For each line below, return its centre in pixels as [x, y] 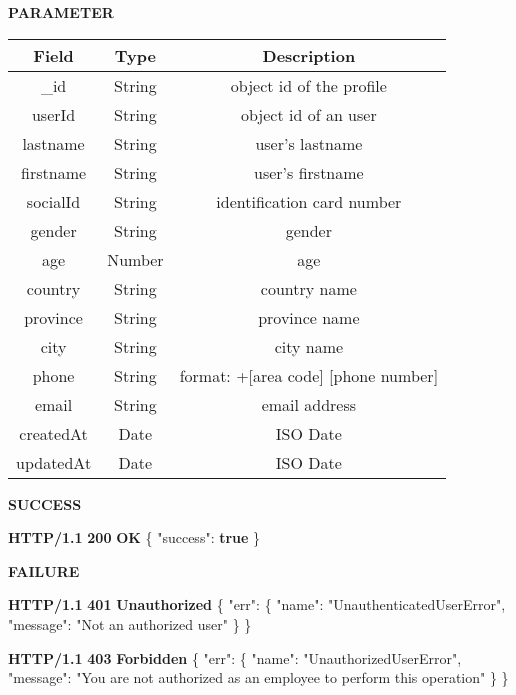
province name [309, 317]
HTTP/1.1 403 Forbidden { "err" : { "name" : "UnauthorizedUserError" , [235, 657]
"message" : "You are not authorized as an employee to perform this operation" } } [258, 677]
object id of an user [309, 114]
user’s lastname [309, 143]
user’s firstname [309, 172]
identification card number [309, 201]
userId [53, 114]
